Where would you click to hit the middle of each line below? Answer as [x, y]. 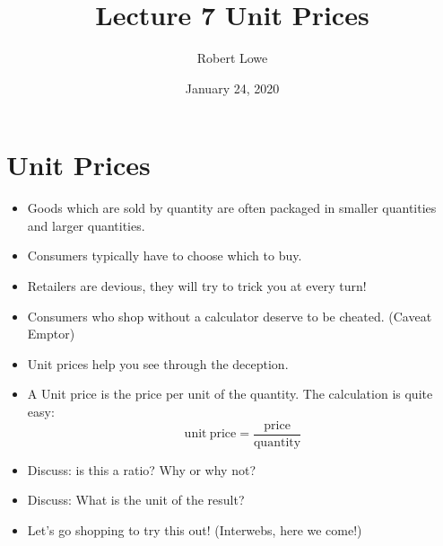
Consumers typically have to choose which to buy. [165, 255]
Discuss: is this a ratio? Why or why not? [141, 469]
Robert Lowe [232, 58]
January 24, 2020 [232, 88]
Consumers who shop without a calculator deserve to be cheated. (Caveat [230, 316]
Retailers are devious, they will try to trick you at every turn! [197, 286]
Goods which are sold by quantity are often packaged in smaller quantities [232, 208]
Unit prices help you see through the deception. [158, 363]
